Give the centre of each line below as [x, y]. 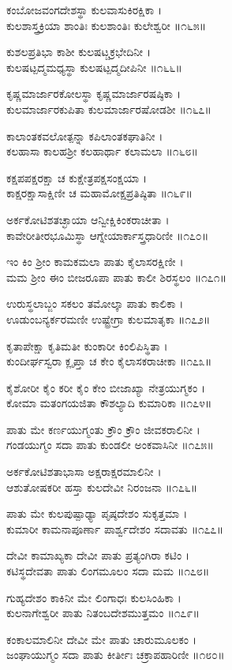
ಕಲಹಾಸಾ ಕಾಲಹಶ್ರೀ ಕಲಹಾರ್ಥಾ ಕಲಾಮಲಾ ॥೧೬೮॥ [102, 151]
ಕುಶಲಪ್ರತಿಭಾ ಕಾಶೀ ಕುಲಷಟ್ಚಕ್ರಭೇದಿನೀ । [79, 52]
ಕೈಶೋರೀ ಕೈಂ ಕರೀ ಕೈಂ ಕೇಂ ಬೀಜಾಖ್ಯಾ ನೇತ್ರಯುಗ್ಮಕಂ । [106, 387]
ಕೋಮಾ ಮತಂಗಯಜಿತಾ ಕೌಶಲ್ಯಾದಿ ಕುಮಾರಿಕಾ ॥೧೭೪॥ [109, 403]
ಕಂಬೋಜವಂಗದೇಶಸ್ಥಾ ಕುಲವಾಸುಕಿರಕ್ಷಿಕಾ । [84, 9]
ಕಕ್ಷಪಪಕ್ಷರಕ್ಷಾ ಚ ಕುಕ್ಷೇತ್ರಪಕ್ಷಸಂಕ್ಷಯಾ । [77, 177]
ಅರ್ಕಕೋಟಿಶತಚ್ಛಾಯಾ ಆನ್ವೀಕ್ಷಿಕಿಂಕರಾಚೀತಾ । [88, 219]
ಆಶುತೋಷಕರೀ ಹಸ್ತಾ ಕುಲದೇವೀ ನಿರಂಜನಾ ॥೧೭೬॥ [102, 487]
